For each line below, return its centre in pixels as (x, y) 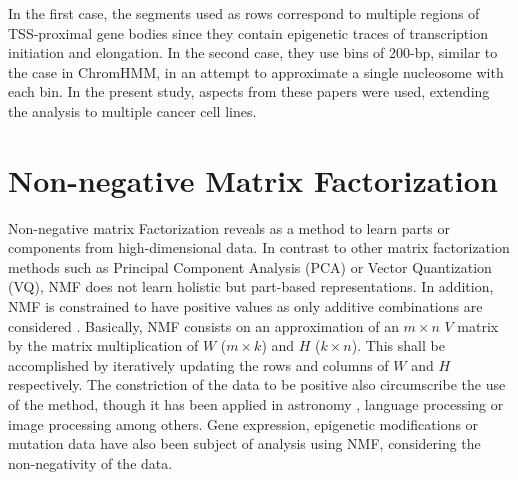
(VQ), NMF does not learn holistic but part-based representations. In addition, (251, 286)
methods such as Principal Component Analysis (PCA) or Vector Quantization (250, 266)
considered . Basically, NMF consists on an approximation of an (203, 325)
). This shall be (398, 345)
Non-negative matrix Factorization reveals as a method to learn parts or (229, 227)
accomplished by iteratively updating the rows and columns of (198, 364)
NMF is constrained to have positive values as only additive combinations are (245, 306)
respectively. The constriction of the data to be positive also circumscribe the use (257, 384)
